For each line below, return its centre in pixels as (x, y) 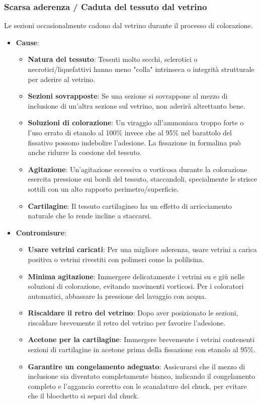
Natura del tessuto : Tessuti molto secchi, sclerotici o (113, 59)
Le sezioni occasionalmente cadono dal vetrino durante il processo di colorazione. (128, 25)
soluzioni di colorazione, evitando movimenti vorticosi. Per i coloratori (136, 286)
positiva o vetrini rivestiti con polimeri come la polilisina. (116, 259)
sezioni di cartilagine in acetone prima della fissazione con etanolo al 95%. (142, 349)
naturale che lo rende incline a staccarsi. (90, 216)
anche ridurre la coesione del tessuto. (85, 152)
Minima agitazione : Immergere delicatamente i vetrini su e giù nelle (136, 276)
